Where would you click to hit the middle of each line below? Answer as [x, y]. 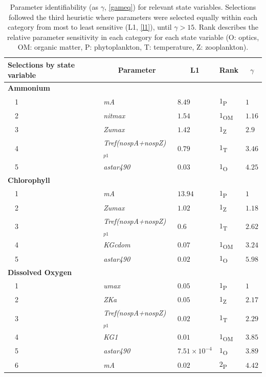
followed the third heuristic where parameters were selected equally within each [133, 17]
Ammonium [29, 88]
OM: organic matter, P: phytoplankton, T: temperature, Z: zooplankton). [133, 47]
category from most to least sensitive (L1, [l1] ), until [90, 27]
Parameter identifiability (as [54, 7]
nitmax [114, 115]
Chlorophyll [29, 180]
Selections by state [41, 64]
